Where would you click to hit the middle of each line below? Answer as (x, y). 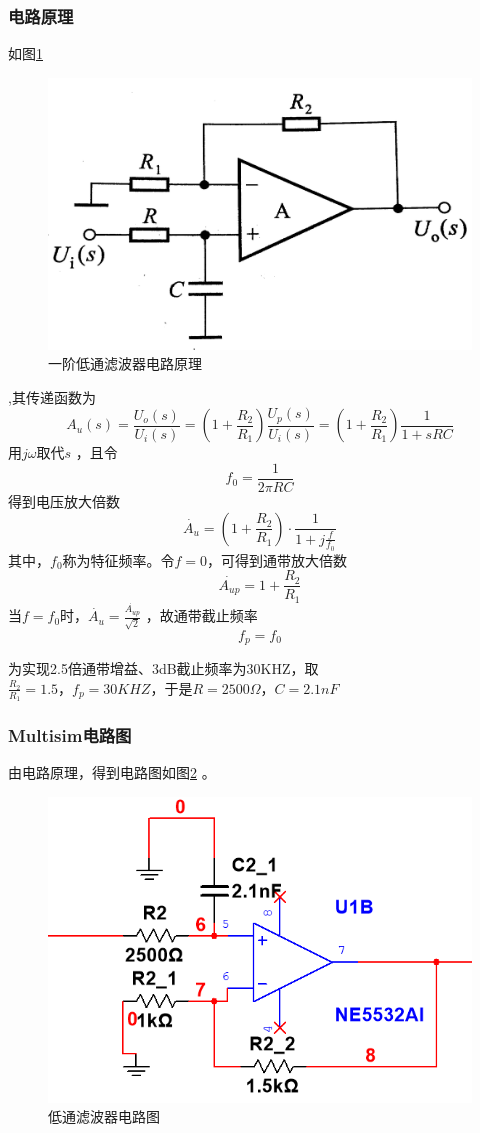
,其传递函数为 (52, 396)
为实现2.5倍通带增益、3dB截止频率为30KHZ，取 (163, 668)
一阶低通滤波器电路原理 (125, 363)
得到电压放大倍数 (64, 501)
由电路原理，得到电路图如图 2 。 (112, 772)
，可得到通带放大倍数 (277, 559)
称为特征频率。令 (118, 559)
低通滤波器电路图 (104, 1116)
